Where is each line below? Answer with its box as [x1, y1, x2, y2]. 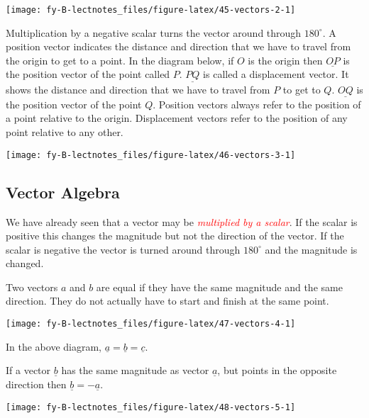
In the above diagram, [6, 339, 101, 354]
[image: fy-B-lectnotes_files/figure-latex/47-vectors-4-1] [6, 319, 296, 329]
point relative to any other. [6, 125, 123, 140]
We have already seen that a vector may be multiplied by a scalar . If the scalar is [6, 214, 358, 229]
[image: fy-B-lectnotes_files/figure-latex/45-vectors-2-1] [6, 5, 296, 15]
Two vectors [6, 279, 58, 294]
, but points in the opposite [217, 363, 337, 378]
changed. [6, 256, 44, 271]
